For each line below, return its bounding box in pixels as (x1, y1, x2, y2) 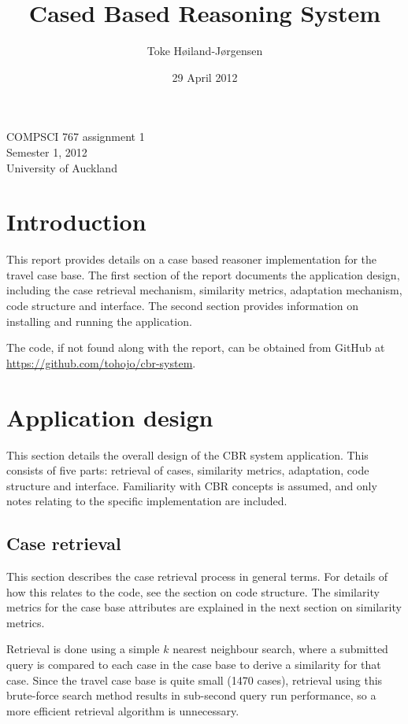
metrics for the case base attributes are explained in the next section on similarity (6, 599, 402, 615)
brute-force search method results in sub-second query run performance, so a (6, 687, 376, 704)
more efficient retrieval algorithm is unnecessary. (6, 702, 239, 718)
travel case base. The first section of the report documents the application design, (6, 266, 400, 283)
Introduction (6, 205, 147, 238)
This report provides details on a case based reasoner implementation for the (6, 251, 377, 268)
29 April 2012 (172, 68, 238, 85)
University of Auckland (6, 159, 117, 175)
